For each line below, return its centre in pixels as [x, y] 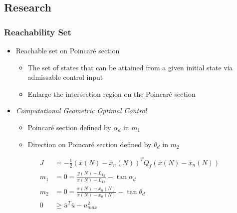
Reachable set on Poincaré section [68, 50]
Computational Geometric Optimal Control [81, 110]
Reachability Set [38, 32]
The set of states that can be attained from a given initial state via [130, 67]
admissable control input [65, 77]
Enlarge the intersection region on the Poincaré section [112, 94]
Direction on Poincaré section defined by [90, 144]
